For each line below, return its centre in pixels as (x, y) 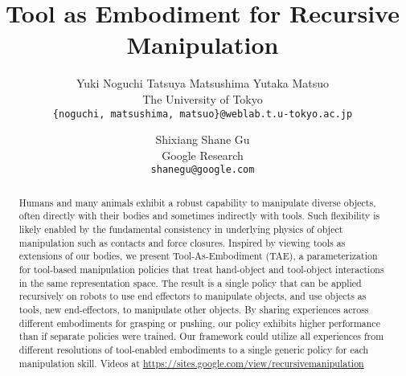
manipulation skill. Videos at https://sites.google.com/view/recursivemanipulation (191, 363)
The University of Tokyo (203, 98)
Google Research (203, 155)
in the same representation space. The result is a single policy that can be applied (190, 282)
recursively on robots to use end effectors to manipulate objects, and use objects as (193, 296)
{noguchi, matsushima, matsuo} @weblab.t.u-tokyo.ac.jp (203, 114)
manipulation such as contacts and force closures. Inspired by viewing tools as (182, 242)
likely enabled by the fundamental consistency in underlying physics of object (181, 229)
